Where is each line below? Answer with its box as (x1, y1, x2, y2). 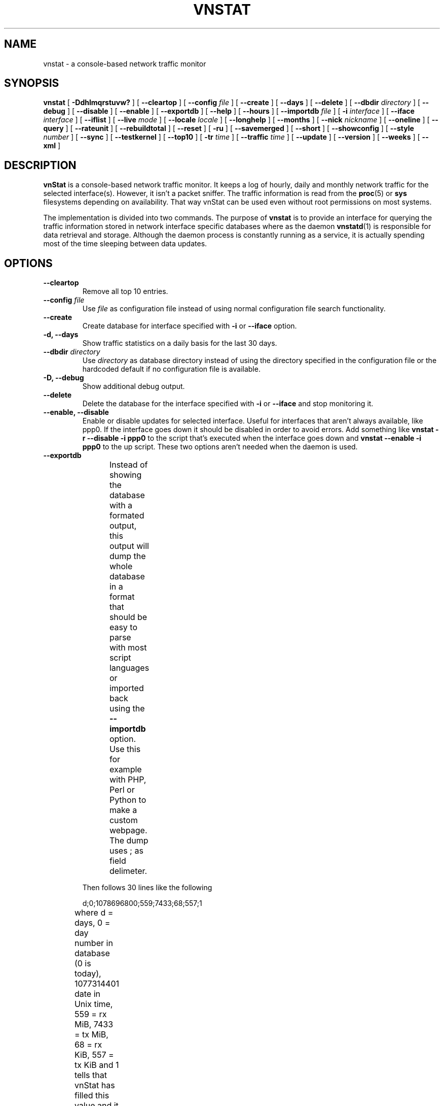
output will (109, 541, 149, 551)
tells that (74, 1070, 107, 1081)
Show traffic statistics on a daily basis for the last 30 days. (82, 339, 277, 348)
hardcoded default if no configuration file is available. (82, 365, 261, 374)
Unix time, (74, 999, 113, 1010)
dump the (109, 551, 146, 562)
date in (74, 989, 100, 999)
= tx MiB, (74, 1029, 108, 1040)
